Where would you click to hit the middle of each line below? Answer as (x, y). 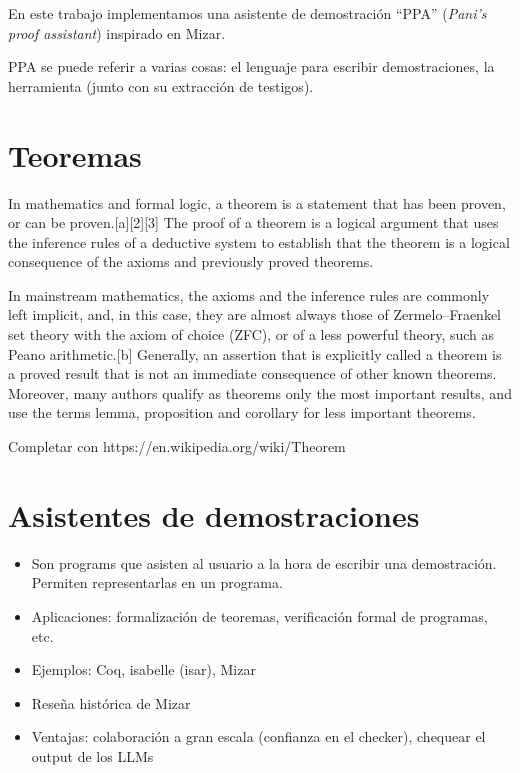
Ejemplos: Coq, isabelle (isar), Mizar (143, 669)
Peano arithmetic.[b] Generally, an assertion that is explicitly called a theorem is (255, 353)
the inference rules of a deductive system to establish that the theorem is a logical (259, 241)
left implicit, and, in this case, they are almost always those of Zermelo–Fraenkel (254, 314)
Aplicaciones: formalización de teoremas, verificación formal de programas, (259, 615)
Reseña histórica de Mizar (111, 702)
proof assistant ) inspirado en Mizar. (117, 32)
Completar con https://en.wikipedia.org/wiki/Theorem (177, 446)
